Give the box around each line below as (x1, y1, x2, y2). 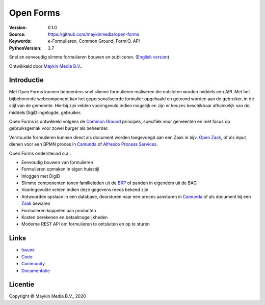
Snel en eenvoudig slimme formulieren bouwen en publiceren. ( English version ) (9, 54, 169, 60)
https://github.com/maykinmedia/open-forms (48, 31, 139, 37)
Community (21, 261, 45, 267)
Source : (9, 31, 26, 37)
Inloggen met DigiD (21, 173, 60, 179)
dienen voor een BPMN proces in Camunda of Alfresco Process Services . (9, 141, 158, 147)
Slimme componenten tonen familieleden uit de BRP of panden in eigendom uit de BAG (21, 180, 197, 186)
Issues (21, 247, 35, 253)
